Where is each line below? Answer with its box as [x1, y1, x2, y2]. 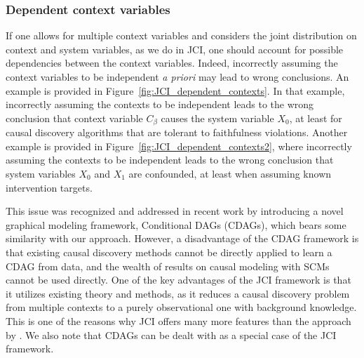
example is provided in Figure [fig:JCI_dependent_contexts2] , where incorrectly [6, 138, 352, 153]
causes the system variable [161, 110, 274, 125]
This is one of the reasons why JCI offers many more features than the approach [6, 313, 351, 328]
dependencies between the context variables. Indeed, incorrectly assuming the [6, 55, 338, 70]
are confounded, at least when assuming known [128, 166, 332, 181]
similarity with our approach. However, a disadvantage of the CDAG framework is [6, 231, 359, 246]
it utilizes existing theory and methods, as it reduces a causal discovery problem [6, 286, 350, 300]
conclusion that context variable [6, 110, 143, 125]
